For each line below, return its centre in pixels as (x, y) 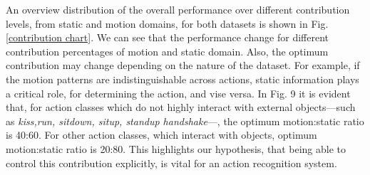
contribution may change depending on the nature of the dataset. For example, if (183, 65)
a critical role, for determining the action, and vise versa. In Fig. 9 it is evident (178, 93)
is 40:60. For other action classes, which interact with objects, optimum (161, 135)
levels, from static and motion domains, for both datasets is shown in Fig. (167, 23)
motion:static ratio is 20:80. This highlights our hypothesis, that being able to (176, 148)
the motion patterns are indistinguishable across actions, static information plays (183, 79)
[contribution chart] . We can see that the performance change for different (167, 37)
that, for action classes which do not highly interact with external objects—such (181, 107)
